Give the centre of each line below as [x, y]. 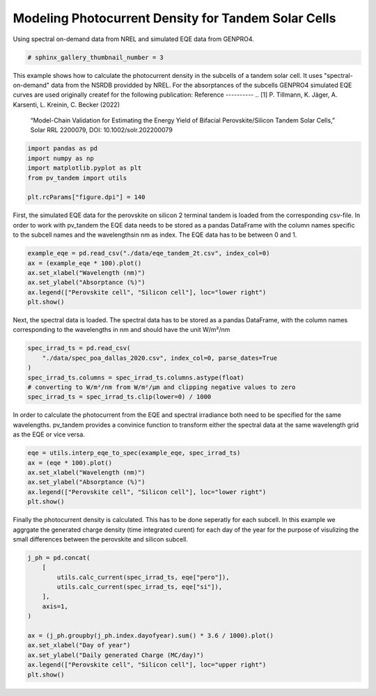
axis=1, [55, 606]
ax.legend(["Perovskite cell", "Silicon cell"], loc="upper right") [147, 665]
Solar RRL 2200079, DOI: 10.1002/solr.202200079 [102, 130]
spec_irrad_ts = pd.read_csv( [79, 348]
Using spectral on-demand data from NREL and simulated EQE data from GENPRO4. [133, 39]
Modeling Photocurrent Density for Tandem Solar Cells [174, 18]
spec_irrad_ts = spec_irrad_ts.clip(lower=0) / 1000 [119, 397]
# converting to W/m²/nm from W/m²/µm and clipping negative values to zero [162, 387]
